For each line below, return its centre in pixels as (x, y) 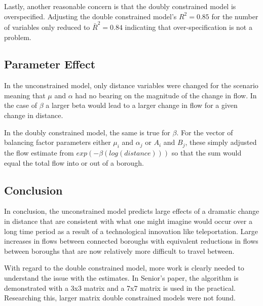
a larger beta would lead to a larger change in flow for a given (142, 105)
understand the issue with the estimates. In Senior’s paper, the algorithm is (121, 278)
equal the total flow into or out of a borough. (74, 162)
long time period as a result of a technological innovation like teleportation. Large (131, 231)
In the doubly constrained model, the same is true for (87, 132)
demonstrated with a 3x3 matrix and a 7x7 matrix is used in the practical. (120, 288)
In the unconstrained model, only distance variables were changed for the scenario (131, 85)
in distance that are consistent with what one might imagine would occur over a (128, 221)
